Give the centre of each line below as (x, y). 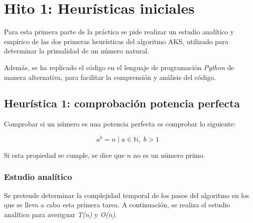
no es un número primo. (169, 155)
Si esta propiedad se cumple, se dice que (64, 155)
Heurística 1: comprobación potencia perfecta (122, 103)
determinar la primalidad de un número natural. (77, 51)
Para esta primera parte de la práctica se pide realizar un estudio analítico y (119, 32)
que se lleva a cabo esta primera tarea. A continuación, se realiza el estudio (117, 205)
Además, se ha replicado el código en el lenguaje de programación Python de (119, 67)
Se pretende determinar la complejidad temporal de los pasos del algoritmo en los (127, 195)
